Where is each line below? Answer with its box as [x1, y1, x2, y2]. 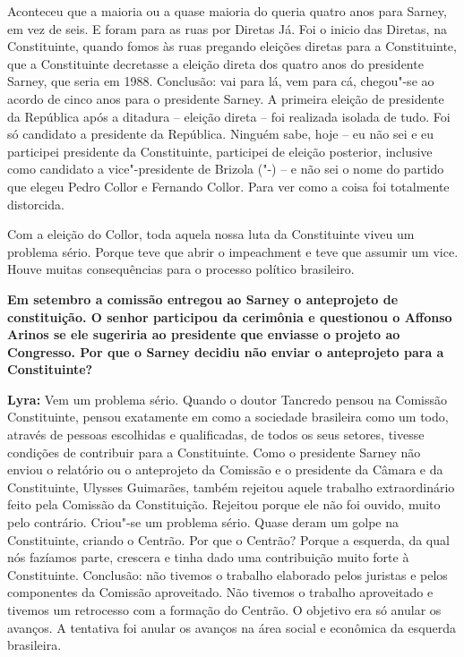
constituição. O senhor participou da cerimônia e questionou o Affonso [7, 307, 452, 326]
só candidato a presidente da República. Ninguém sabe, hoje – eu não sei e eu [7, 124, 434, 143]
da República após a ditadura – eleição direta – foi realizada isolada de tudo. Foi [7, 107, 451, 125]
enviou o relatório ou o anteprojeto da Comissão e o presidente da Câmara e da [7, 460, 443, 479]
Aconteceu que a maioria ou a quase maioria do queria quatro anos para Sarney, [7, 2, 447, 20]
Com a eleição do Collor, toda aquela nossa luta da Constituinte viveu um [7, 225, 415, 243]
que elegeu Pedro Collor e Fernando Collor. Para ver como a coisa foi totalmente [7, 176, 450, 195]
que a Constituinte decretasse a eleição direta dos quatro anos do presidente [7, 54, 424, 73]
